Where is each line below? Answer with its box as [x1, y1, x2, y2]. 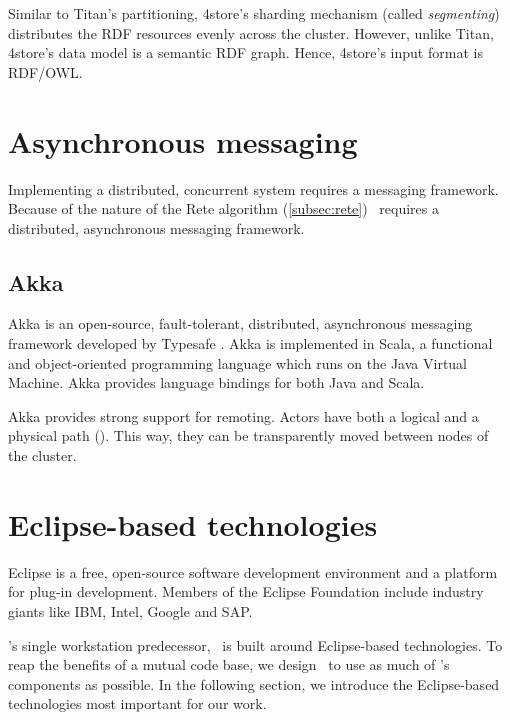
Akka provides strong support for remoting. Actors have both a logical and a [8, 405, 479, 426]
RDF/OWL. [8, 61, 83, 82]
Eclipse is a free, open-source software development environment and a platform [8, 561, 498, 582]
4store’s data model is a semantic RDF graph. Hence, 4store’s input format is [8, 42, 483, 63]
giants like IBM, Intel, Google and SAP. [8, 600, 253, 621]
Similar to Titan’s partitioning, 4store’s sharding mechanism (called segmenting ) [8, 3, 500, 23]
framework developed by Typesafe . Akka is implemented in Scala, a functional [8, 333, 493, 354]
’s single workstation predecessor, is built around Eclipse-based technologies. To [8, 634, 503, 655]
